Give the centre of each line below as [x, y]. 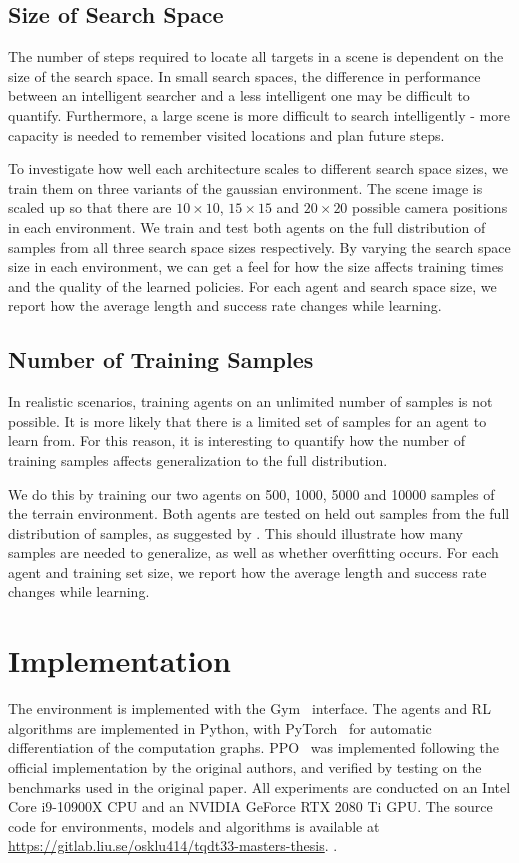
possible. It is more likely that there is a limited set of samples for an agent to [247, 420]
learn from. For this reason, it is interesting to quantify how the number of [236, 440]
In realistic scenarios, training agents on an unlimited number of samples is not [250, 401]
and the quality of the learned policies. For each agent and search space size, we [252, 285]
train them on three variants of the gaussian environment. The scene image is [245, 187]
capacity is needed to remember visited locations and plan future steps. [226, 134]
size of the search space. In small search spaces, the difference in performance [244, 75]
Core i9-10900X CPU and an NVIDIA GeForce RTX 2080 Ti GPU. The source [250, 806]
